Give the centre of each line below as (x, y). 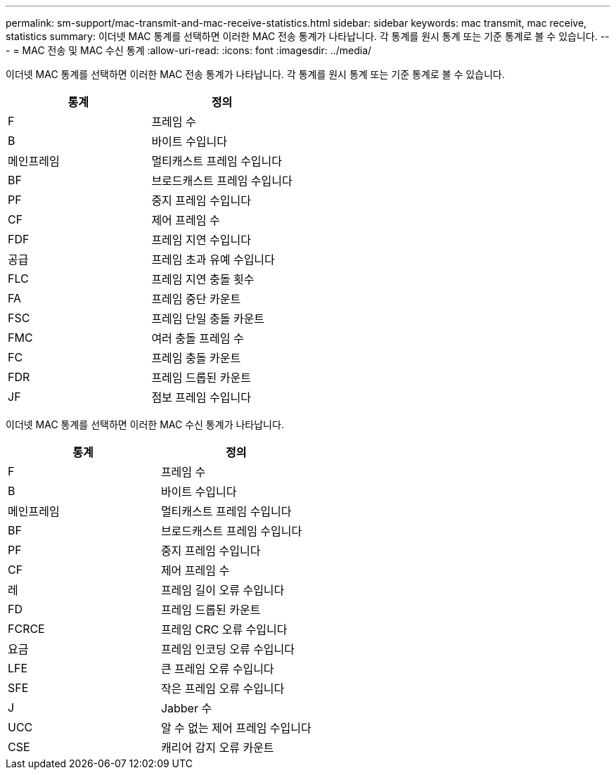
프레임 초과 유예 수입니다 (213, 260)
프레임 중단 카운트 (196, 299)
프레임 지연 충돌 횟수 (203, 279)
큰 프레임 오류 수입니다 (217, 669)
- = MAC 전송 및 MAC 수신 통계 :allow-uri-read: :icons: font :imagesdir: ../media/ (189, 50)
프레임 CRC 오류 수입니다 (224, 629)
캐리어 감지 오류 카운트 (217, 748)
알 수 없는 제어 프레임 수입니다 (236, 728)
